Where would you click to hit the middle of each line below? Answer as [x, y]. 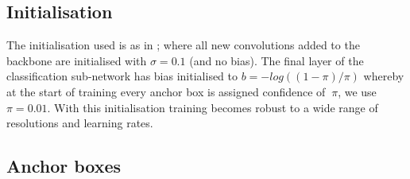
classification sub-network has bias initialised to [122, 76]
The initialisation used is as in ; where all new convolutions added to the [183, 45]
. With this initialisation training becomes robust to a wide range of [213, 107]
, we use [357, 91]
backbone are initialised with [77, 60]
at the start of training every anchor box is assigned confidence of [166, 91]
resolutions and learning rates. [80, 123]
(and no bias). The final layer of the [277, 60]
